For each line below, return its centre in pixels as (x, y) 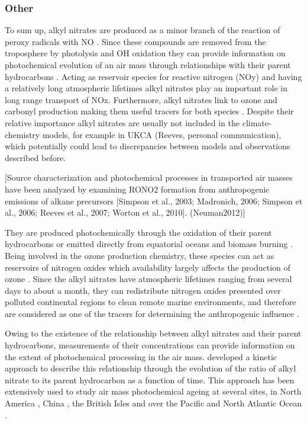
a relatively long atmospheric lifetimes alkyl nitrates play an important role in (146, 88)
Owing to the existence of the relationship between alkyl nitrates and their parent (153, 333)
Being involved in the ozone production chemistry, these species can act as (140, 255)
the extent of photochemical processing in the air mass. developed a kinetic (141, 356)
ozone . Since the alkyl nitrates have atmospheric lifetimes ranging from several (148, 279)
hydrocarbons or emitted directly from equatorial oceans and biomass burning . (149, 244)
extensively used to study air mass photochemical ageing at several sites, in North (153, 391)
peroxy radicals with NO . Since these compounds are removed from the (135, 41)
